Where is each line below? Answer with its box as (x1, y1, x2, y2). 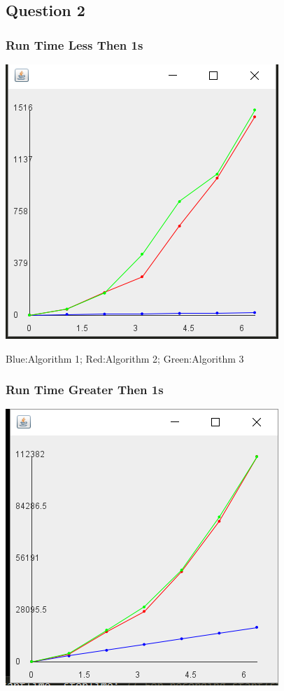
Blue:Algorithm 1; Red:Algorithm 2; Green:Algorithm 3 (6, 351, 244, 365)
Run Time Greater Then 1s (6, 381, 164, 398)
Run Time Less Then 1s (6, 36, 143, 53)
